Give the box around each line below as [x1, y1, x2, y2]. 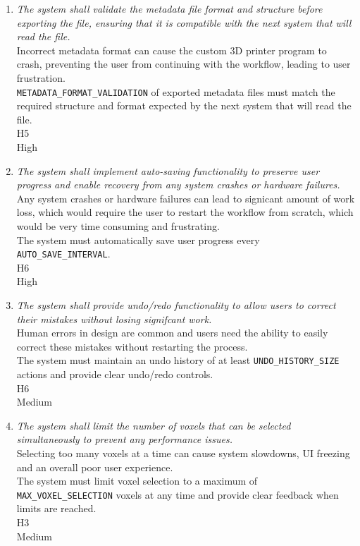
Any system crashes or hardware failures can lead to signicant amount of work [16, 190, 355, 205]
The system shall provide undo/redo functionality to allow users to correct [16, 298, 336, 312]
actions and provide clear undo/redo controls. [16, 367, 213, 382]
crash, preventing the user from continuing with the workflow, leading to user [16, 56, 351, 71]
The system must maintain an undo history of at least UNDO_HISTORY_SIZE [16, 353, 340, 368]
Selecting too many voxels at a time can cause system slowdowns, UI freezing [16, 446, 350, 460]
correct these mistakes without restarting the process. [16, 339, 248, 353]
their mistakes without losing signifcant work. [16, 311, 212, 326]
